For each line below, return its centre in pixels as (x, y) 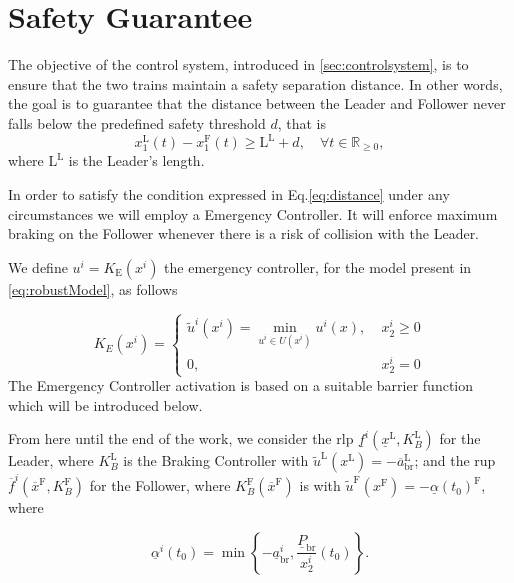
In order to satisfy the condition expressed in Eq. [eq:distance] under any (229, 194)
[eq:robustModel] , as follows (93, 288)
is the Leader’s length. (136, 160)
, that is (302, 122)
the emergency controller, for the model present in (318, 266)
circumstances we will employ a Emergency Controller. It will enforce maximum (253, 213)
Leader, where (51, 460)
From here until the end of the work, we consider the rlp (181, 438)
